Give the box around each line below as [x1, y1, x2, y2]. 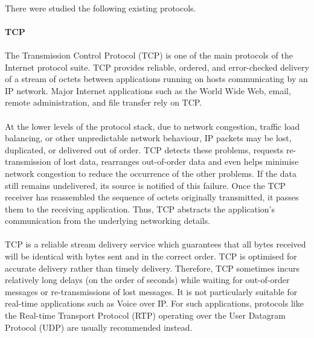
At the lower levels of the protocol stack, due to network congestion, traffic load [5, 120, 300, 132]
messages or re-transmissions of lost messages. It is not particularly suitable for [5, 285, 298, 298]
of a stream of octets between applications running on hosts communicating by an [5, 72, 308, 85]
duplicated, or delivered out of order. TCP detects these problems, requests [5, 143, 284, 156]
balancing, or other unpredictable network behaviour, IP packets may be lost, [5, 132, 292, 144]
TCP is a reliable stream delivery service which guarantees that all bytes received [5, 238, 306, 250]
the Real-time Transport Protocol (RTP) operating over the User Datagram [5, 309, 286, 322]
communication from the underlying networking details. [5, 214, 211, 227]
